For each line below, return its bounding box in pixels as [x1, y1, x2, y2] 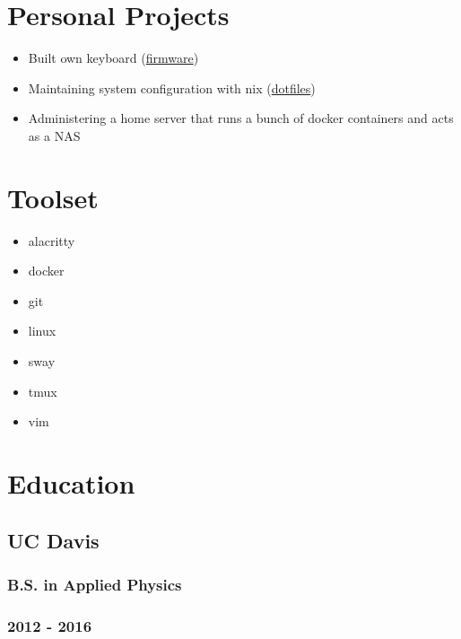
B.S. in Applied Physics [7, 573, 182, 595]
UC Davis [7, 526, 100, 554]
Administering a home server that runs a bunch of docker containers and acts [28, 109, 454, 127]
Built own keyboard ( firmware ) [28, 48, 199, 67]
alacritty [28, 231, 75, 249]
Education [7, 464, 135, 501]
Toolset [7, 179, 99, 215]
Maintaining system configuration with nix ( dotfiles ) [28, 78, 316, 97]
